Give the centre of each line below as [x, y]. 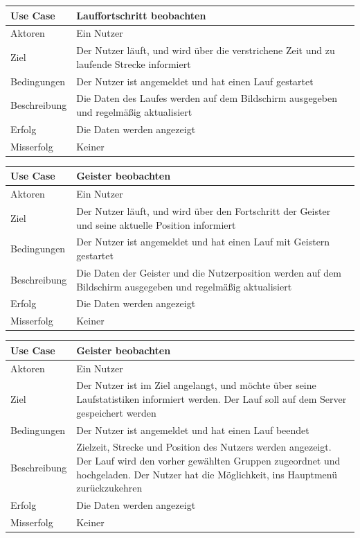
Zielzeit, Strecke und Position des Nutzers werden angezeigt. [204, 447]
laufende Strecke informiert [134, 63]
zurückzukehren [109, 488]
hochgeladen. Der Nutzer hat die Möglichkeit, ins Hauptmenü [207, 474]
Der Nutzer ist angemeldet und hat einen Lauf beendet [193, 429]
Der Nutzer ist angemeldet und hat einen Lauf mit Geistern [203, 242]
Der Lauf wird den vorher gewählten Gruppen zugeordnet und [208, 460]
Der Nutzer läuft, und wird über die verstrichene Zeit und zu [206, 50]
